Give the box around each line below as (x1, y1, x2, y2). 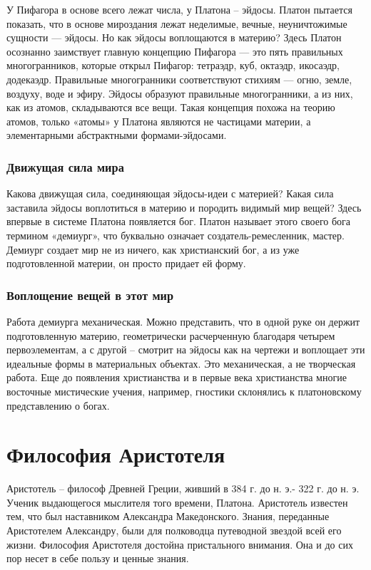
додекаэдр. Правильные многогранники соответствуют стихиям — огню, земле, (6, 71, 352, 86)
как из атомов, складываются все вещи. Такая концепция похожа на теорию (6, 100, 335, 115)
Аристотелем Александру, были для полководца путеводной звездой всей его (6, 523, 342, 537)
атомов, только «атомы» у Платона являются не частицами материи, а (6, 113, 311, 128)
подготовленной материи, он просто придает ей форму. (6, 256, 246, 271)
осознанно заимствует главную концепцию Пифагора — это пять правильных (6, 43, 343, 58)
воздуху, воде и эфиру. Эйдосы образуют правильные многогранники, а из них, (6, 85, 353, 100)
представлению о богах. (6, 398, 110, 413)
